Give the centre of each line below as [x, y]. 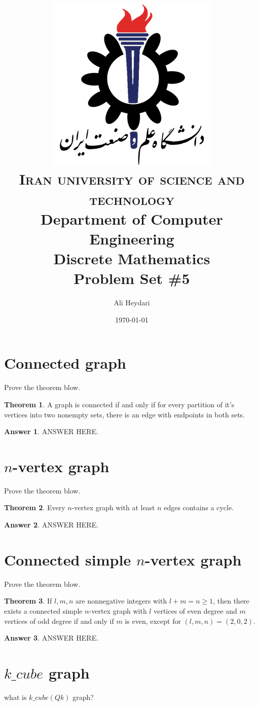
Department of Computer [132, 218]
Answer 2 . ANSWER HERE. [51, 525]
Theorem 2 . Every [35, 507]
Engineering [132, 238]
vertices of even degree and [195, 610]
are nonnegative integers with [121, 601]
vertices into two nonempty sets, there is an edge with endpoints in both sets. [125, 414]
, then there [231, 601]
